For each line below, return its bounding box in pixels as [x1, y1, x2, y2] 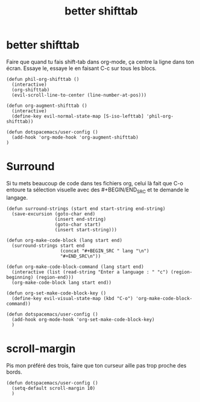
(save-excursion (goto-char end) [11, 211, 96, 217]
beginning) [6, 274, 34, 280]
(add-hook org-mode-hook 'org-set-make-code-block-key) [11, 316, 155, 322]
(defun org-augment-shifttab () [6, 103, 87, 109]
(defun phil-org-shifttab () [6, 76, 80, 82]
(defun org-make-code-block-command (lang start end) [6, 264, 145, 270]
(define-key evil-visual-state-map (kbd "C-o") [11, 295, 134, 301]
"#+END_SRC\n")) [60, 253, 101, 259]
